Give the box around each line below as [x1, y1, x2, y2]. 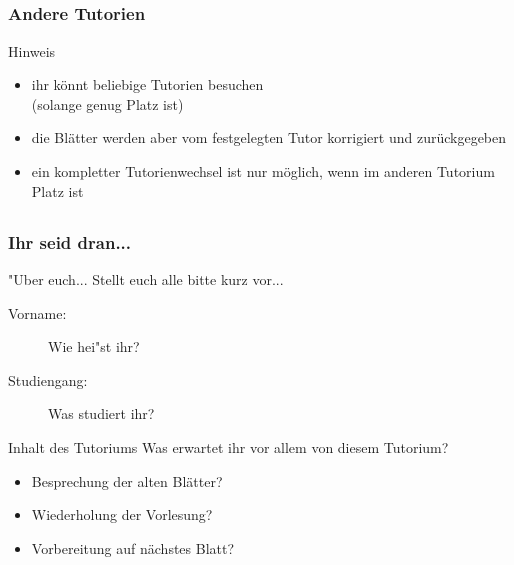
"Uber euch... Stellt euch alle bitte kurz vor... [8, 268, 284, 289]
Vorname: [8, 302, 67, 323]
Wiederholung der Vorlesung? [31, 504, 213, 525]
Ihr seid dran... [8, 229, 132, 254]
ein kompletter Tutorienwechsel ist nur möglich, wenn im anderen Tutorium [31, 161, 495, 182]
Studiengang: [8, 369, 88, 390]
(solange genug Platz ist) [31, 93, 184, 114]
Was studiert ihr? [48, 403, 155, 424]
